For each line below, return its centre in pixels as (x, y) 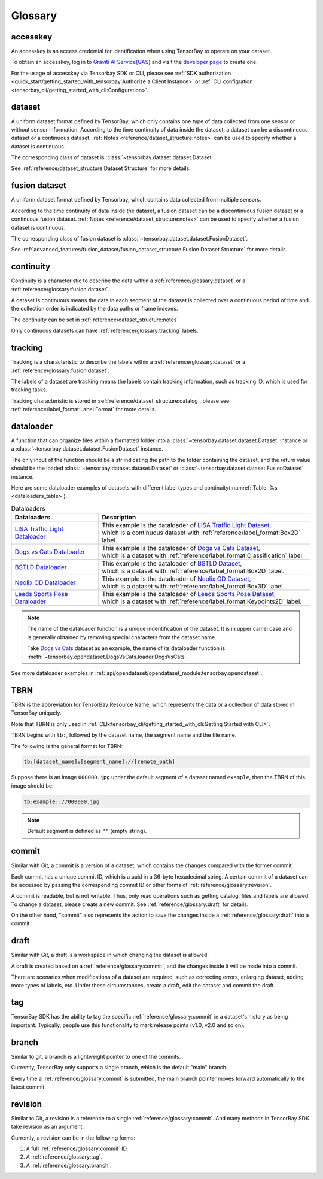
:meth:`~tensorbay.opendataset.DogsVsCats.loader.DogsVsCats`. (108, 657)
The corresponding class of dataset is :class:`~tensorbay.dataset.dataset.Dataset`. (113, 157)
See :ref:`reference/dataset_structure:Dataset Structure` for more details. (101, 168)
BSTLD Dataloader (41, 567)
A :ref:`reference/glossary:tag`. (64, 1157)
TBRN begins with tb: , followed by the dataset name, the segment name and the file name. (124, 735)
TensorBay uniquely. (36, 713)
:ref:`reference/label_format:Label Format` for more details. (84, 409)
